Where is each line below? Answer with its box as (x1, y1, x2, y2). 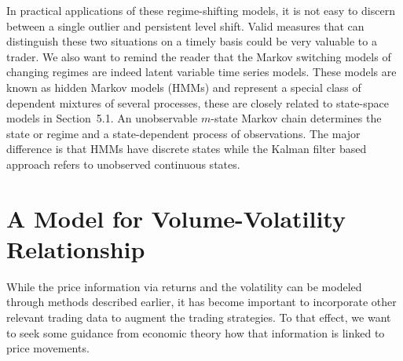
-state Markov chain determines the (211, 110, 382, 126)
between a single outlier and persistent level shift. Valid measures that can (6, 17, 365, 34)
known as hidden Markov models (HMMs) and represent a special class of (6, 78, 361, 95)
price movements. (6, 340, 90, 356)
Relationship (6, 232, 145, 264)
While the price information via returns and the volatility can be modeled (6, 278, 362, 294)
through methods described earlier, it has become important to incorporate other (6, 294, 397, 310)
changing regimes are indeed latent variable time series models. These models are (6, 64, 397, 80)
